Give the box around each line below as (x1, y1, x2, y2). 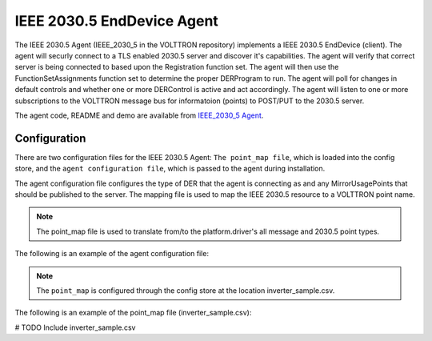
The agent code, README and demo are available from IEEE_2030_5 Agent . (14, 110, 264, 120)
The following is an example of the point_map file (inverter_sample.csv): (14, 308, 252, 318)
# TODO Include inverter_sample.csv (14, 323, 136, 332)
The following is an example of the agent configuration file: (14, 249, 210, 259)
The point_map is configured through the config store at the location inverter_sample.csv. (36, 285, 335, 295)
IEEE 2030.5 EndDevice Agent (14, 12, 219, 30)
